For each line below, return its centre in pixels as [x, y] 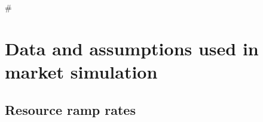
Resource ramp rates [70, 109]
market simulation [81, 71]
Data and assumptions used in [132, 48]
